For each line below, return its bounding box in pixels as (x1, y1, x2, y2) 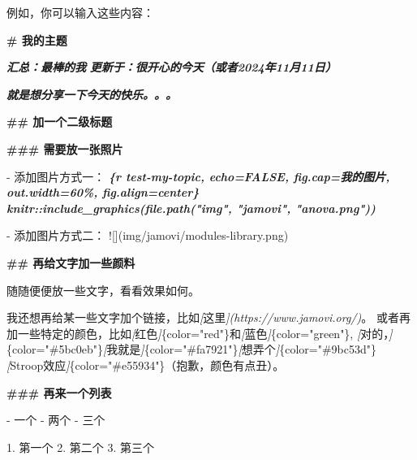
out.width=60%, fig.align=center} (6, 184, 200, 201)
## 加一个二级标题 (6, 113, 113, 130)
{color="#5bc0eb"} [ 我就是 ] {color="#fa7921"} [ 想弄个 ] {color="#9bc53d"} (6, 341, 376, 358)
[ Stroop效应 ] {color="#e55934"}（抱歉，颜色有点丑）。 (6, 356, 285, 373)
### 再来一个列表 (6, 384, 112, 401)
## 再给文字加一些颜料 (6, 254, 135, 271)
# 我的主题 (6, 31, 67, 48)
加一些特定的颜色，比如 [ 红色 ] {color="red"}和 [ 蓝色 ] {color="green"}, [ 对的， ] (6, 324, 393, 341)
